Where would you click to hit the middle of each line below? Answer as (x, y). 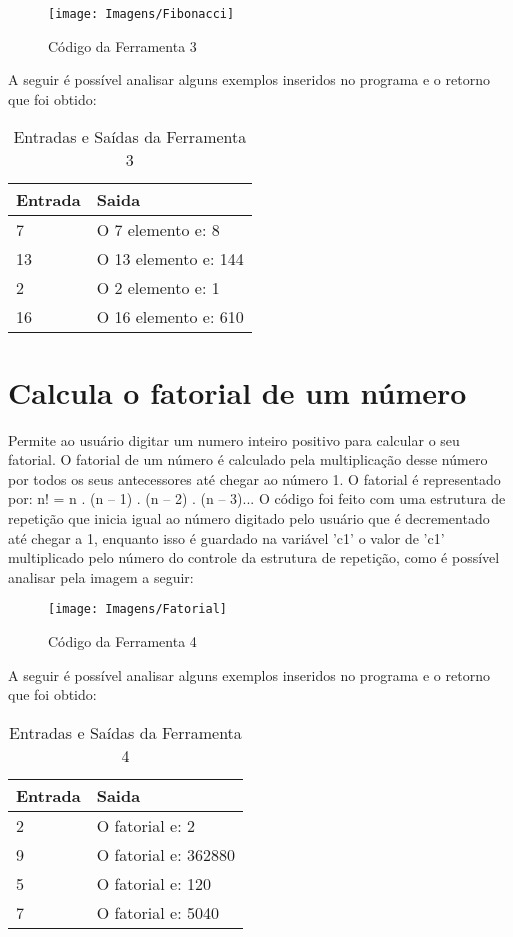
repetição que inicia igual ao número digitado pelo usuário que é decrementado (249, 517)
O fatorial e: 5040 (157, 912)
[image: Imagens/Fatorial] (137, 609)
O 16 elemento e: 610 (170, 317)
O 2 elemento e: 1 (158, 288)
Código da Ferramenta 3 (122, 45)
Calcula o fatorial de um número (237, 391)
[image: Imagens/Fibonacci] (141, 14)
